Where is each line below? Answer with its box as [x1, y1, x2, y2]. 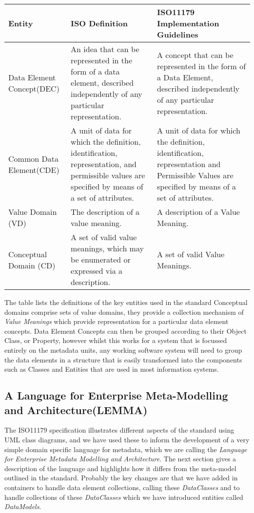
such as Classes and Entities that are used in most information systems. [4, 364, 219, 374]
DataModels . [4, 501, 41, 512]
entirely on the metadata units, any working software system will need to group [4, 344, 242, 355]
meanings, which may [71, 243, 144, 254]
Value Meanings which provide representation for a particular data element [4, 316, 229, 326]
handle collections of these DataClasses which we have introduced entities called [4, 492, 243, 502]
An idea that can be [71, 43, 139, 55]
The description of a [71, 206, 140, 217]
